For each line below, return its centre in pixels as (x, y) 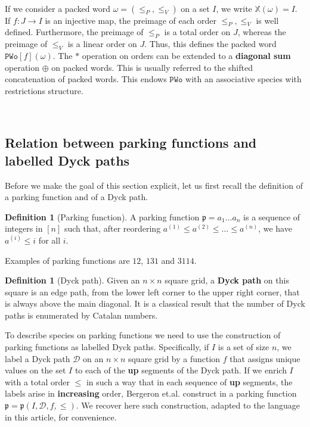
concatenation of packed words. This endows (86, 79)
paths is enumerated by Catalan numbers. (81, 315)
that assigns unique (265, 358)
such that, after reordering (112, 228)
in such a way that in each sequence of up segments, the (189, 381)
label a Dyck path (38, 358)
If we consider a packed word (58, 8)
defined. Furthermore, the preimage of (74, 32)
